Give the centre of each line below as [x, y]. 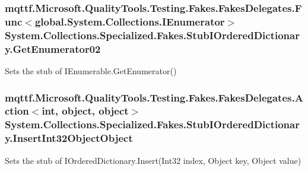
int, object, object [85, 111]
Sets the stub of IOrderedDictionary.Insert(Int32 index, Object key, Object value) [153, 160]
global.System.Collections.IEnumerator [130, 21]
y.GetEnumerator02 [53, 48]
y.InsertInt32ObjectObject [69, 138]
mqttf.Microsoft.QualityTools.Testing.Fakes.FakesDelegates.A [154, 97]
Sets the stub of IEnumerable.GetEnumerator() [91, 70]
